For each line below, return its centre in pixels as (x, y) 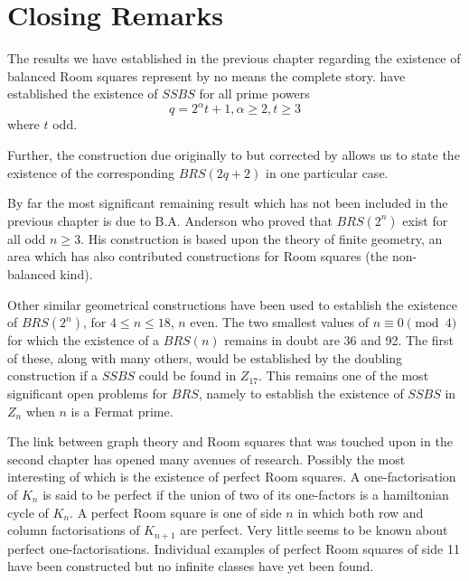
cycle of (28, 512)
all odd (27, 238)
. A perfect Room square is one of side (176, 512)
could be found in (188, 375)
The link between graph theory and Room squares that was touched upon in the (230, 441)
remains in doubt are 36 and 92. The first (339, 340)
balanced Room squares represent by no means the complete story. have (206, 75)
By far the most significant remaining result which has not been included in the (228, 203)
